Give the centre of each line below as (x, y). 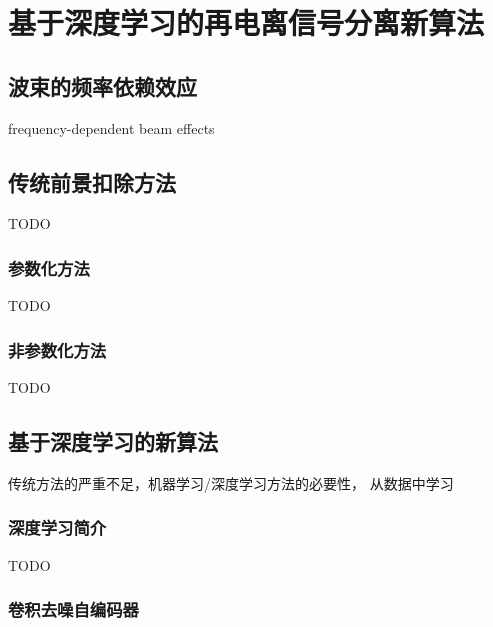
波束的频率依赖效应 (102, 85)
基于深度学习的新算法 (113, 440)
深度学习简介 (57, 527)
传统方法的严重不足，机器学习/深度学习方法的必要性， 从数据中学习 (231, 482)
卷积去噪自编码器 (73, 609)
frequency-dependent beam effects (111, 127)
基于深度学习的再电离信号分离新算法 (246, 22)
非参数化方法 (57, 349)
